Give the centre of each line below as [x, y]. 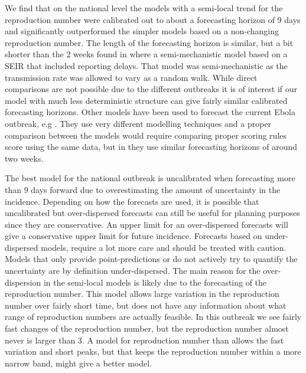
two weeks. [24, 158]
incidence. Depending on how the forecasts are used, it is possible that [132, 201]
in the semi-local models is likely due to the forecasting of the [155, 282]
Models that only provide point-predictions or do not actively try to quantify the [151, 259]
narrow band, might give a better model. [79, 363]
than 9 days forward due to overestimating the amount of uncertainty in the [143, 189]
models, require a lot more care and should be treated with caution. [164, 247]
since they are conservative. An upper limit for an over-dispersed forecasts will [147, 224]
